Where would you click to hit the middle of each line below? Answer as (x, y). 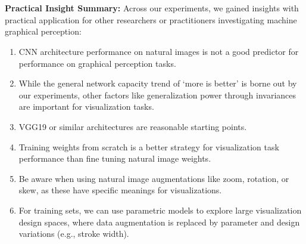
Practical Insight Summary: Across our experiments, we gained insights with (152, 8)
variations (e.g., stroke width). (74, 234)
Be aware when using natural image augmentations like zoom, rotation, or (154, 178)
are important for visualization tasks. (86, 106)
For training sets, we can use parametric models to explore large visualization (160, 210)
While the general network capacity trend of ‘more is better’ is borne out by (158, 83)
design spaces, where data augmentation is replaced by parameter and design (159, 222)
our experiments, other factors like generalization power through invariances (157, 95)
